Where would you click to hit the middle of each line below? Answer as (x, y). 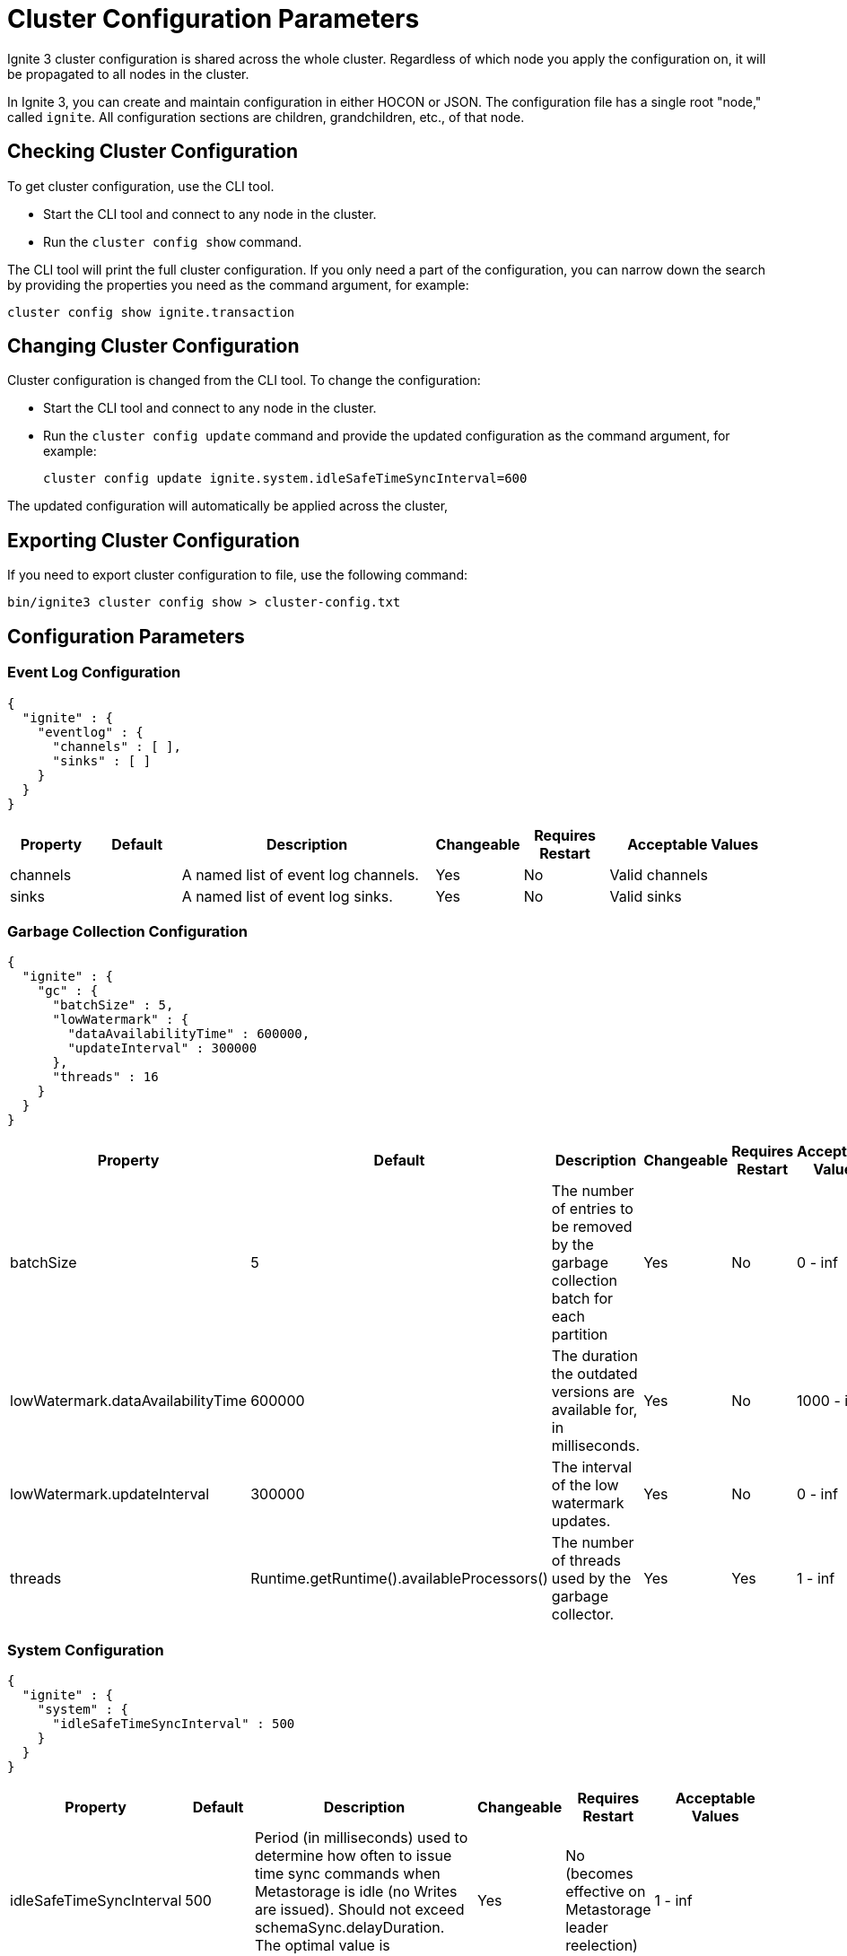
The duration (594, 1356)
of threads (586, 1561)
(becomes (599, 1873)
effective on (606, 1891)
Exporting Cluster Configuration (154, 540)
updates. (581, 1521)
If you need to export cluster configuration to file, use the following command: (238, 575)
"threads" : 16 (105, 1077)
